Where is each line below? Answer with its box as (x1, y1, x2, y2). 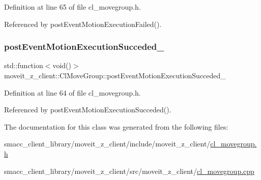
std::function (4, 60, 43, 71)
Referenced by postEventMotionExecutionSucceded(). (4, 104, 171, 115)
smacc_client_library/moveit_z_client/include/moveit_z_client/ (4, 138, 211, 149)
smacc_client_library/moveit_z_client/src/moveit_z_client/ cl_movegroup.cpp (4, 165, 254, 176)
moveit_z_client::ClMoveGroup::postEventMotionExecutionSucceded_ (4, 70, 226, 80)
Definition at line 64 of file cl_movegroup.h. (4, 87, 141, 98)
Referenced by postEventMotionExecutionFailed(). (4, 18, 162, 29)
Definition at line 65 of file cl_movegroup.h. (4, 2, 141, 12)
